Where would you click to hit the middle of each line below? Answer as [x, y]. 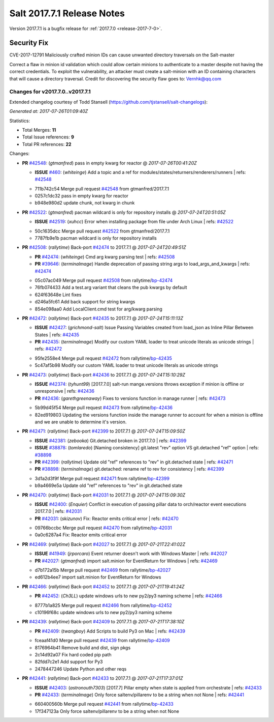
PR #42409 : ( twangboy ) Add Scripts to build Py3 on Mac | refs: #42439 [110, 631]
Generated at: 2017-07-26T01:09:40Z [49, 111]
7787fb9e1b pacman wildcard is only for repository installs [96, 238]
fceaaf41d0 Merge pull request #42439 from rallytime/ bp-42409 [102, 641]
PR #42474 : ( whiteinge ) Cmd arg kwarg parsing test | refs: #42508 [105, 256]
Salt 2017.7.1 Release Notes [67, 13]
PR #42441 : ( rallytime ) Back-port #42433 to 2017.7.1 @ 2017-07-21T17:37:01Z [102, 678]
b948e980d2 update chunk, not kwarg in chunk [85, 203]
